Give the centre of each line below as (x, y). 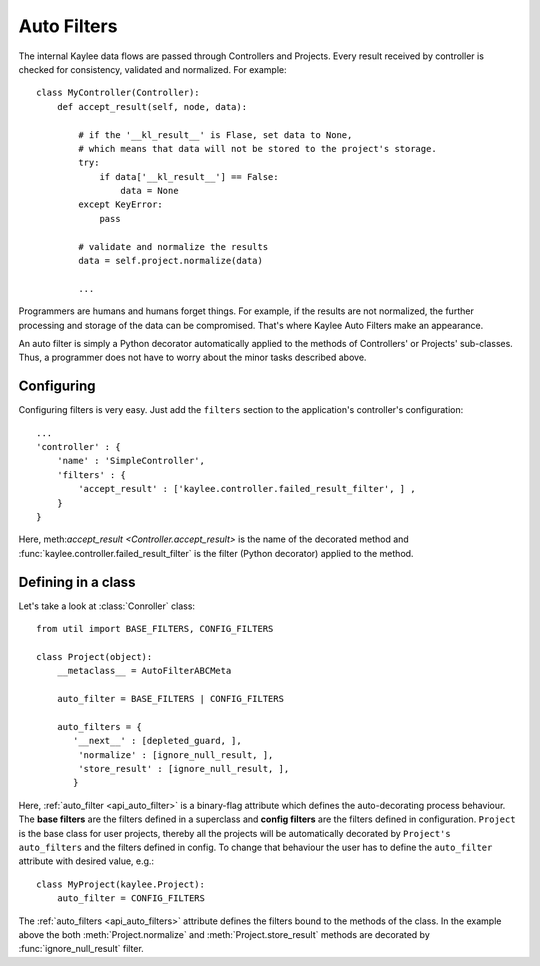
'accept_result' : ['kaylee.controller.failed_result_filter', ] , (247, 489)
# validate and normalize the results (173, 246)
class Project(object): (94, 656)
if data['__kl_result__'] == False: (189, 176)
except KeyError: (121, 204)
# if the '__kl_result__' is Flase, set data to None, (215, 134)
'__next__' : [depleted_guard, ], (157, 741)
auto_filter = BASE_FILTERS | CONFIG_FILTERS (170, 699)
